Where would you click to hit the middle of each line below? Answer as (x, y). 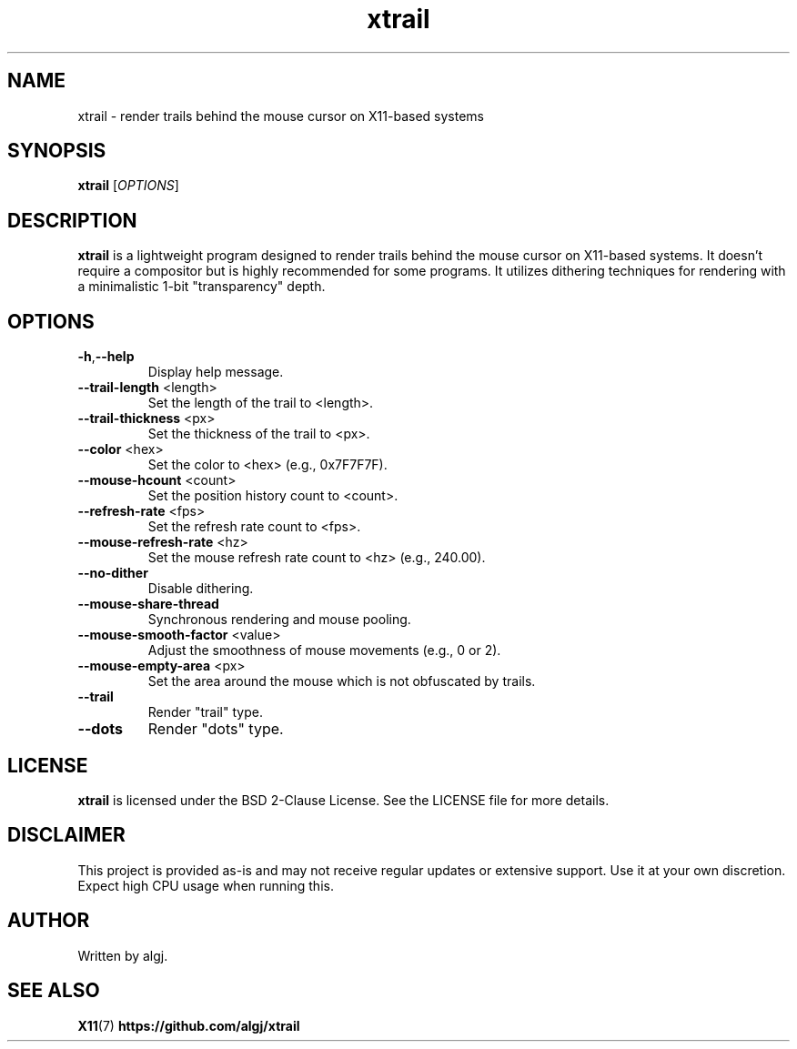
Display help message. (216, 372)
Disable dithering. (201, 589)
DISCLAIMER (66, 835)
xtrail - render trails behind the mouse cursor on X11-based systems (281, 116)
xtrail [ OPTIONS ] (128, 186)
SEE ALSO (54, 991)
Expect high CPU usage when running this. (206, 885)
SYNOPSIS (57, 151)
